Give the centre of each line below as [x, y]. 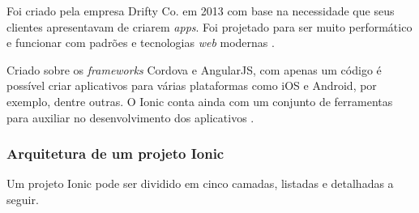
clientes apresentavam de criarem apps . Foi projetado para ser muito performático [209, 26]
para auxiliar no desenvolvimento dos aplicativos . [130, 117]
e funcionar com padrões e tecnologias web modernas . [141, 43]
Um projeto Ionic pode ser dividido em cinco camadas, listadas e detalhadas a [200, 183]
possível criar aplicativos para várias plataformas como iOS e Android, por [192, 85]
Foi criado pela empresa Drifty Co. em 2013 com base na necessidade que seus [201, 11]
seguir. [23, 199]
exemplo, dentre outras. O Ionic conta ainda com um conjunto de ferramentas [200, 101]
